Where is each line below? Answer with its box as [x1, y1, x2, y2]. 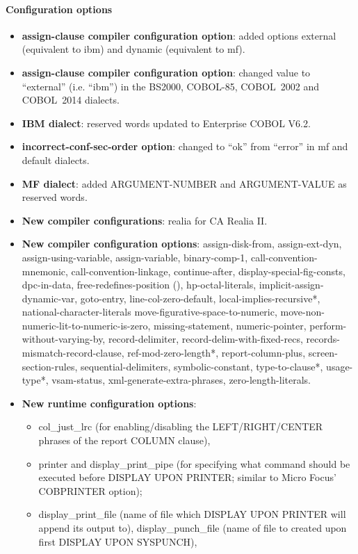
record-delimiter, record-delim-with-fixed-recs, [108, 332, 303, 346]
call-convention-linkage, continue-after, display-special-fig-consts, [71, 263, 345, 278]
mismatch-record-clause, [22, 345, 124, 360]
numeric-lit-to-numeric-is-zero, [22, 318, 151, 332]
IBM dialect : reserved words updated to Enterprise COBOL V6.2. [22, 115, 311, 130]
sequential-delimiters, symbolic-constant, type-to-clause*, [80, 359, 323, 373]
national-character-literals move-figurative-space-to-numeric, [22, 304, 277, 319]
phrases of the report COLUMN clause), [38, 433, 211, 448]
